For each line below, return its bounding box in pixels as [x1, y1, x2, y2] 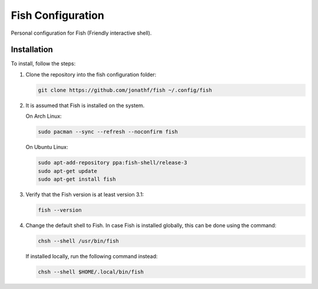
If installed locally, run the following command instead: [25, 253, 158, 260]
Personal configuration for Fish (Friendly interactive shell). [11, 29, 152, 36]
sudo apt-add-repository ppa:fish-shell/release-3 [38, 160, 188, 166]
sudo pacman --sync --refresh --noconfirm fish [38, 128, 178, 135]
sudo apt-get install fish [38, 175, 116, 182]
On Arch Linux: [25, 112, 62, 120]
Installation [11, 45, 53, 55]
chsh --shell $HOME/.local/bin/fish [38, 268, 144, 275]
